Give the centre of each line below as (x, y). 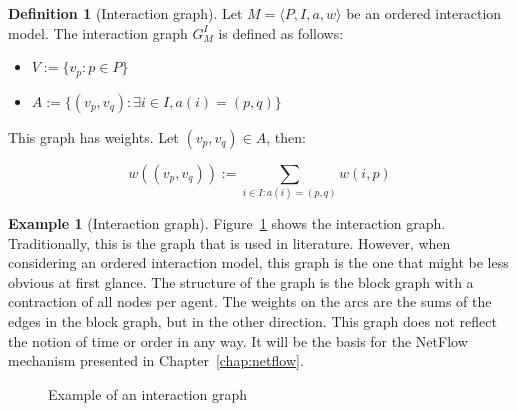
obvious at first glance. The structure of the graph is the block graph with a (241, 281)
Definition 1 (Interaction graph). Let (125, 13)
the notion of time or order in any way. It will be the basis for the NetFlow (238, 340)
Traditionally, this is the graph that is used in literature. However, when (229, 242)
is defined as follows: (281, 32)
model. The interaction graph (98, 32)
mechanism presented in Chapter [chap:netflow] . (156, 360)
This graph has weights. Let (93, 136)
